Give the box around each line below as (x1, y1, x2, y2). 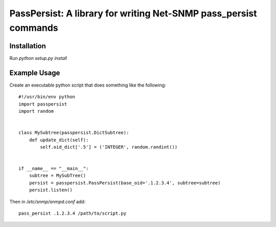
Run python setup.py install (9, 55, 67, 61)
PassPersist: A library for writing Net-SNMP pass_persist (9, 8, 258, 19)
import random (18, 108, 54, 114)
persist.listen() (29, 187, 73, 193)
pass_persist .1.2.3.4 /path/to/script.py (18, 211, 127, 216)
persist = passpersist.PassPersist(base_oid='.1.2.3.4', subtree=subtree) (29, 180, 221, 185)
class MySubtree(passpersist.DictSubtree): (18, 130, 129, 136)
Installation (9, 42, 46, 50)
